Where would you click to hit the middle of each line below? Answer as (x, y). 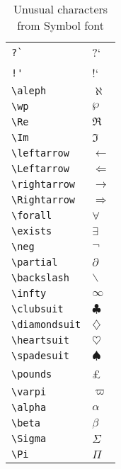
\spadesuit (40, 356)
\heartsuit (40, 340)
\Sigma (29, 439)
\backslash (40, 278)
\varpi (29, 392)
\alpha (29, 407)
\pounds (32, 374)
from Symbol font (60, 25)
